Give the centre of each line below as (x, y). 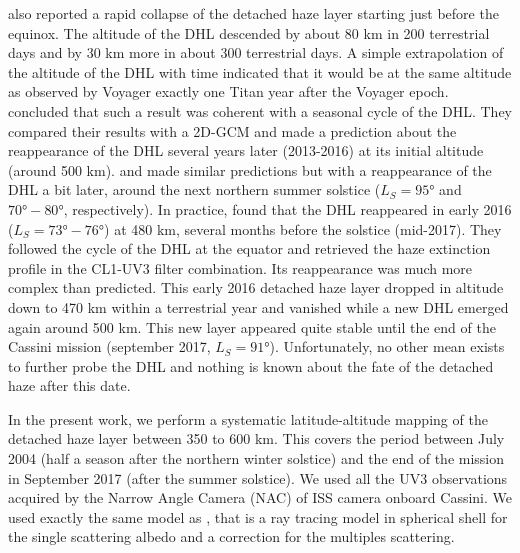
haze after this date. (69, 385)
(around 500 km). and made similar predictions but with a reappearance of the (250, 169)
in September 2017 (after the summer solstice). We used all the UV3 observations (258, 477)
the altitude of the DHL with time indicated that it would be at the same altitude (260, 71)
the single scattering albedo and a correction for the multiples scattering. (231, 536)
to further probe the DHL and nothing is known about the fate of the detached (251, 365)
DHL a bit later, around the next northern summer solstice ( (194, 189)
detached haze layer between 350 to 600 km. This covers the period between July (256, 438)
